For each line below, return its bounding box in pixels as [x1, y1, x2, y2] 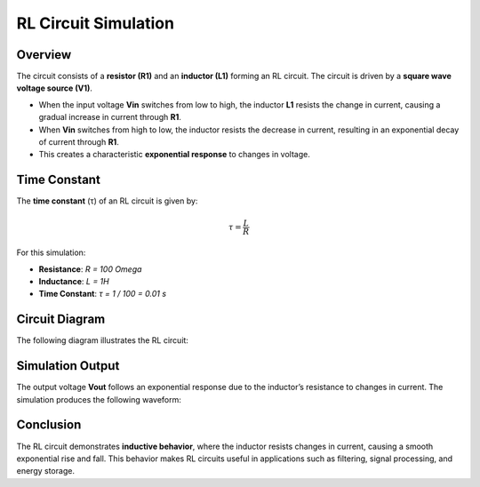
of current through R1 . [38, 137, 119, 148]
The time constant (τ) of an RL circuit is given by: [16, 196, 198, 206]
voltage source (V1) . [16, 83, 93, 93]
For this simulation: [16, 247, 86, 258]
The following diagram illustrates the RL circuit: [16, 335, 188, 346]
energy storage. [16, 466, 76, 476]
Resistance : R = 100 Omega [38, 263, 142, 275]
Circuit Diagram [16, 312, 106, 327]
